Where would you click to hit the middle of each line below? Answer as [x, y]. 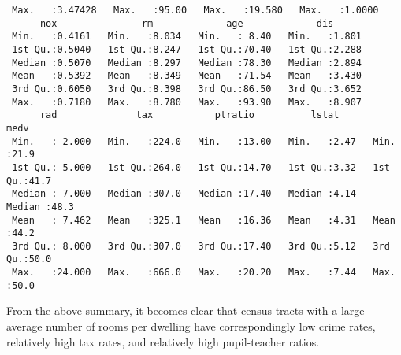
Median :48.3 [40, 207]
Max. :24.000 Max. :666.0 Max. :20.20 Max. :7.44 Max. [204, 273]
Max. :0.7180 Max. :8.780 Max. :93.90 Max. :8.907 [187, 102]
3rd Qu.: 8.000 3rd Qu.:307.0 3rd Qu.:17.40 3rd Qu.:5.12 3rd [201, 246]
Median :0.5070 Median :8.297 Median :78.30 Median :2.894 [187, 63]
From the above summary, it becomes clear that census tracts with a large [186, 311]
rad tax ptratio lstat [189, 115]
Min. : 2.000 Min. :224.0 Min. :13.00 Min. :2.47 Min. [204, 141]
